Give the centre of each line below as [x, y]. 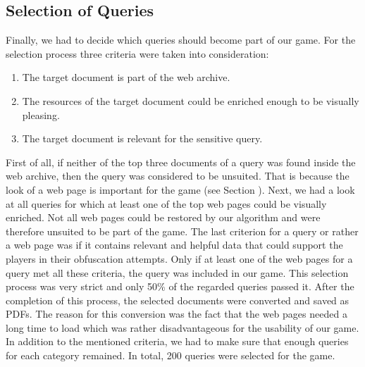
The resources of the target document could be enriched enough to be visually [191, 100]
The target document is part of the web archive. [126, 77]
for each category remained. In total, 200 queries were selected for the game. [171, 355]
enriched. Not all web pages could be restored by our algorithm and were [163, 217]
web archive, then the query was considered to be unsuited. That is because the [178, 176]
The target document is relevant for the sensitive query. [142, 138]
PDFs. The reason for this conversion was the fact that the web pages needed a [177, 314]
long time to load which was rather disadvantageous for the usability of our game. [182, 327]
